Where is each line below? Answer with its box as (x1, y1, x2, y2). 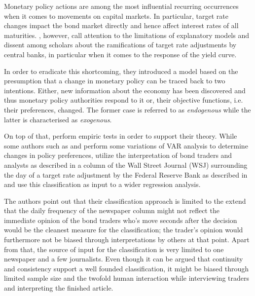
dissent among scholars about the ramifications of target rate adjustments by (4, 39, 237, 50)
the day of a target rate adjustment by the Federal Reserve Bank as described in (4, 169, 248, 180)
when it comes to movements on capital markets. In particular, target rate (4, 10, 228, 21)
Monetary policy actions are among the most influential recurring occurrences (4, 1, 239, 11)
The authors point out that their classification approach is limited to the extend (4, 195, 246, 206)
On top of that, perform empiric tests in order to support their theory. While (4, 131, 237, 141)
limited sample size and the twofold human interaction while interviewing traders (4, 273, 249, 283)
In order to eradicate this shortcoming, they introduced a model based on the (4, 66, 238, 76)
